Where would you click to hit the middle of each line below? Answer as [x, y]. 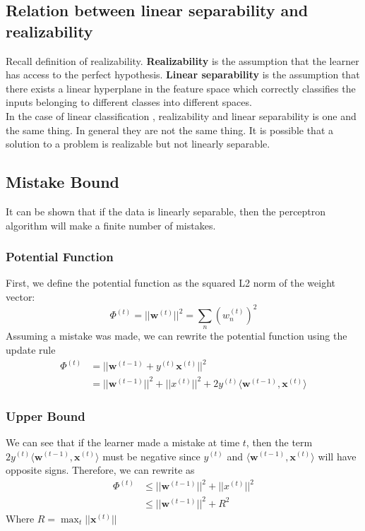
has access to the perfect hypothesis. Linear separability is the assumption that [183, 74]
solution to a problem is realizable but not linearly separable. [138, 144]
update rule [31, 350]
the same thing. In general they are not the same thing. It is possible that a [169, 130]
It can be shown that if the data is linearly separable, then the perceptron [166, 211]
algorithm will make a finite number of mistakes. [111, 225]
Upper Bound [46, 416]
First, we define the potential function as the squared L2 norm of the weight [171, 283]
